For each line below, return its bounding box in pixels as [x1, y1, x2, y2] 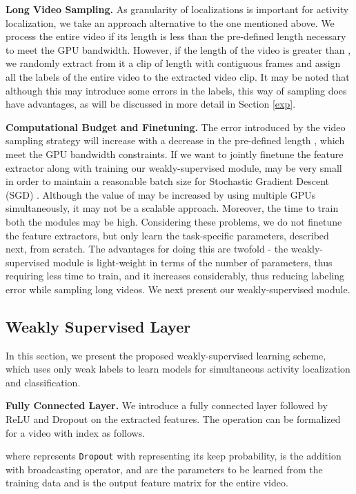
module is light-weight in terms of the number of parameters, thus [52, 255, 333, 269]
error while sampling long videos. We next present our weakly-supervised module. [6, 281, 350, 296]
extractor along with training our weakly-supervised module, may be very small [6, 160, 342, 175]
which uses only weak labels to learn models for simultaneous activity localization [6, 362, 350, 376]
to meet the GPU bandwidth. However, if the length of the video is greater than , [6, 42, 351, 57]
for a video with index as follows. [6, 425, 146, 439]
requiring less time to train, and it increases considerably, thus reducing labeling [6, 268, 345, 283]
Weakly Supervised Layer [6, 315, 191, 337]
